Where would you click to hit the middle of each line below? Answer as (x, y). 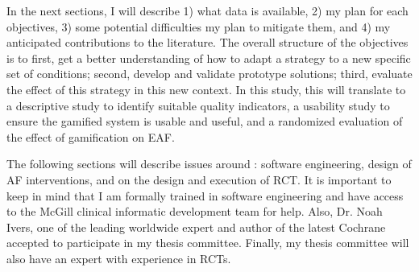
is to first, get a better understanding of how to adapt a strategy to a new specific (209, 58)
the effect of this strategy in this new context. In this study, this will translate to (206, 89)
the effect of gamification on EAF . (91, 136)
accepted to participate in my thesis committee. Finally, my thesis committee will (208, 243)
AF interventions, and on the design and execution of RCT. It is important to (199, 179)
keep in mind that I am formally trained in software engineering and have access (205, 195)
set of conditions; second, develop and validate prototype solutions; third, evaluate (209, 74)
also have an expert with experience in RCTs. (119, 258)
